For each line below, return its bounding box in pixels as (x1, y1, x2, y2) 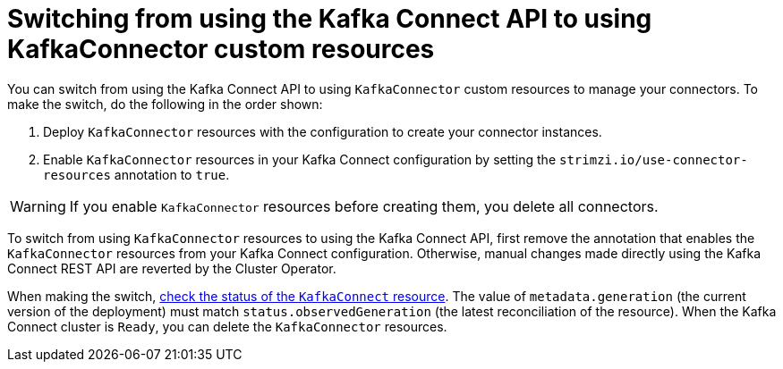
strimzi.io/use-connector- (558, 152, 748, 167)
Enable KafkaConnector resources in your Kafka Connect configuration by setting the (43, 151, 557, 167)
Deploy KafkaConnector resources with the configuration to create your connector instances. (43, 123, 602, 139)
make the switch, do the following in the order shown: (7, 96, 323, 112)
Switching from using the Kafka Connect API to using (7, 4, 652, 34)
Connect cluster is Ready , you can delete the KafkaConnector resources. (7, 318, 447, 334)
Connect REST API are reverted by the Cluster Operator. (7, 260, 336, 276)
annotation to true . (114, 166, 230, 182)
